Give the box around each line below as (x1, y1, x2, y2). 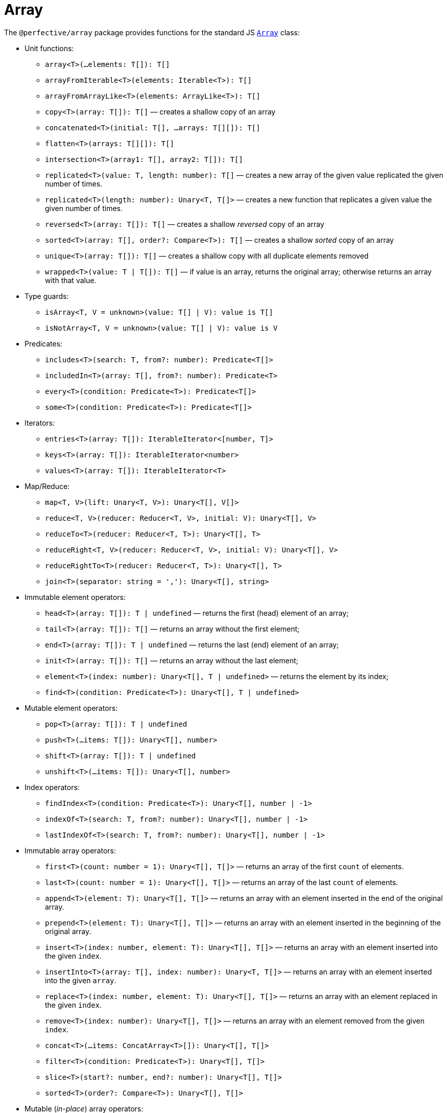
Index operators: (25, 782, 80, 792)
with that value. (45, 275, 97, 285)
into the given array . (45, 976, 116, 985)
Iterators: (25, 418, 55, 427)
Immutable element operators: (25, 592, 126, 601)
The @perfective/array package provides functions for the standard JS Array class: (4, 28, 300, 37)
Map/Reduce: (25, 481, 70, 491)
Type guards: (25, 291, 69, 300)
